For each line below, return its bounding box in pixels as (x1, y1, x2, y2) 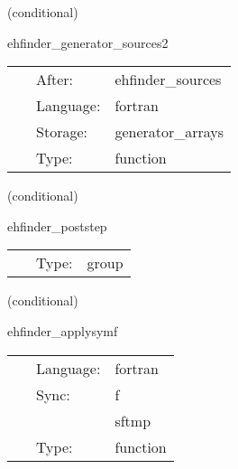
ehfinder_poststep (7, 216, 107, 235)
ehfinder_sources (114, 69, 222, 90)
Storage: (36, 121, 87, 143)
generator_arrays (114, 121, 224, 143)
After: (36, 69, 73, 90)
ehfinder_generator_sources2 (7, 33, 169, 52)
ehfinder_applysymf (7, 321, 118, 340)
